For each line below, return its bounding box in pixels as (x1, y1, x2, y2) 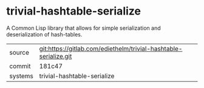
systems (9, 72, 33, 80)
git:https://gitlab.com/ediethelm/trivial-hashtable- (39, 44, 183, 53)
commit (9, 62, 31, 70)
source (9, 48, 29, 56)
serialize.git (39, 52, 72, 60)
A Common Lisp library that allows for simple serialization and (6, 24, 161, 32)
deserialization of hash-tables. (6, 30, 83, 38)
